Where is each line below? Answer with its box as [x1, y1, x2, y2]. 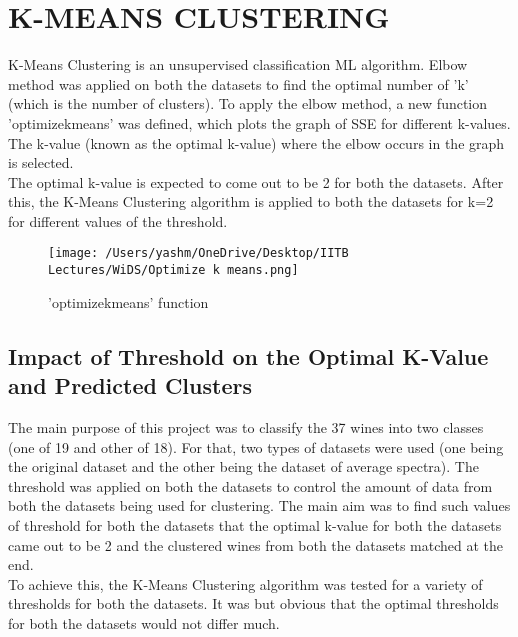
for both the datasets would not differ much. [8, 612, 280, 633]
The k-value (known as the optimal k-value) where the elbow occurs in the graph [8, 132, 505, 153]
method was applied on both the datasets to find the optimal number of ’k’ [8, 73, 469, 94]
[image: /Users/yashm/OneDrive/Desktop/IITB [48, 246, 349, 261]
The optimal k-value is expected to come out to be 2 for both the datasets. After [8, 171, 504, 192]
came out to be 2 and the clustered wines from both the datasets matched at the [8, 534, 503, 555]
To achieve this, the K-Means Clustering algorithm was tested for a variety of [8, 573, 483, 594]
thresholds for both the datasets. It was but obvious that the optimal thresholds [8, 593, 499, 614]
